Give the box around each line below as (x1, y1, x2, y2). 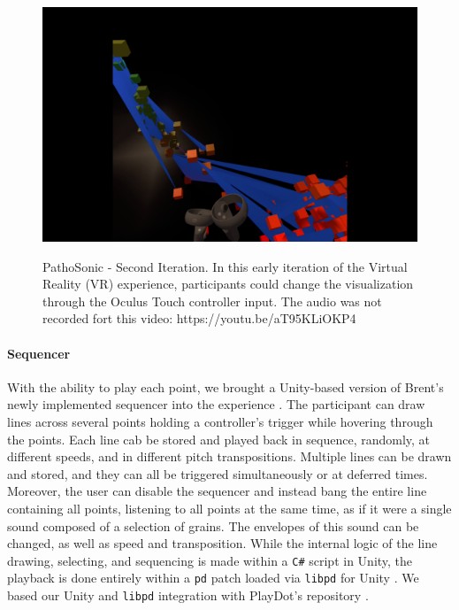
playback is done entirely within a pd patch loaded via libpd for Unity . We (7, 568, 419, 587)
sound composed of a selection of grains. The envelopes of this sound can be (7, 516, 419, 535)
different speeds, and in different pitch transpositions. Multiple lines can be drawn (7, 447, 452, 466)
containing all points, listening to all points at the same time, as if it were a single (7, 498, 452, 517)
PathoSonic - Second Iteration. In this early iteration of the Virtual (42, 257, 408, 275)
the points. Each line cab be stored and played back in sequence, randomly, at (7, 429, 431, 448)
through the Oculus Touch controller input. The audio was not (42, 291, 382, 310)
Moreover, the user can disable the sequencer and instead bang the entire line (7, 482, 427, 500)
